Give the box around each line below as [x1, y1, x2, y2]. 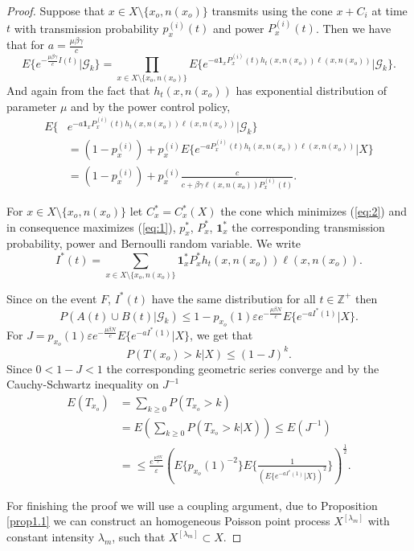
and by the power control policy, [71, 97, 231, 114]
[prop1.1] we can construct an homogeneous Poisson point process [6, 512, 330, 529]
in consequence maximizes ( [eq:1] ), [6, 218, 176, 235]
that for [6, 36, 45, 53]
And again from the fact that [6, 81, 150, 98]
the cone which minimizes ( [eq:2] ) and [220, 203, 408, 220]
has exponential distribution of [236, 81, 387, 98]
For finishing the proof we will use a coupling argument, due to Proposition [6, 496, 378, 513]
